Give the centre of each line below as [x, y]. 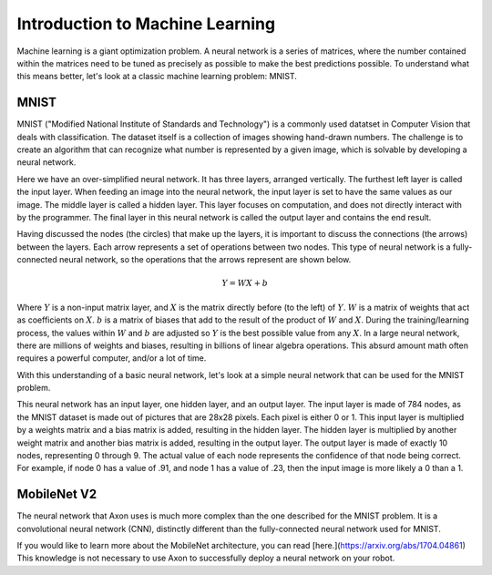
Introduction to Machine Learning [146, 24]
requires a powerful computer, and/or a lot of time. [112, 358]
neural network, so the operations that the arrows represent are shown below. [205, 260]
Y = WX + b [245, 283]
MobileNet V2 [57, 494]
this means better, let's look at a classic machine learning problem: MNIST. [157, 77]
